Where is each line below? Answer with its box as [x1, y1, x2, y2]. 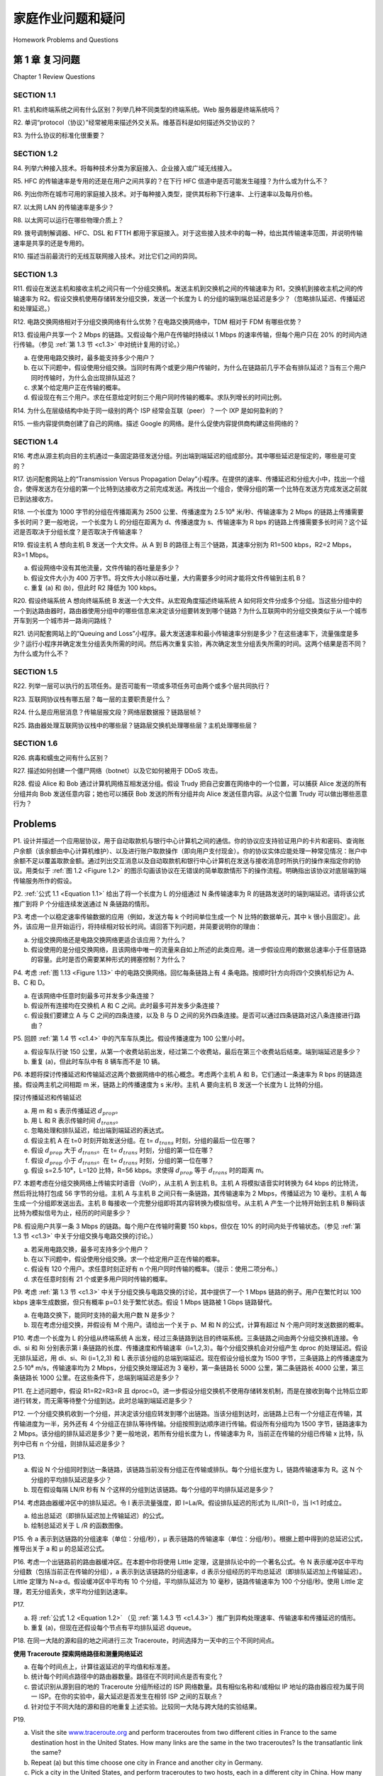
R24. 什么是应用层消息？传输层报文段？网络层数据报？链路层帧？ [13, 708, 202, 717]
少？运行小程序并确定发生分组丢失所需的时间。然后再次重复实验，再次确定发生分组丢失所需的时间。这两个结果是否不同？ [13, 639, 367, 648]
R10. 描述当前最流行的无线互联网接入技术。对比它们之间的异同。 [13, 252, 201, 261]
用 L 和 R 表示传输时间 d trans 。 [30, 1116, 122, 1126]
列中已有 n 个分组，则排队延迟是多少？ [13, 1439, 127, 1448]
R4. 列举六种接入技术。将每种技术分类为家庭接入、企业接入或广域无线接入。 [13, 163, 236, 172]
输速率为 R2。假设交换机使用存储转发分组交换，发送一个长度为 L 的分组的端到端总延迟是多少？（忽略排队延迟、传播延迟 [13, 294, 365, 303]
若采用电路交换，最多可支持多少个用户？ [30, 1245, 149, 1253]
